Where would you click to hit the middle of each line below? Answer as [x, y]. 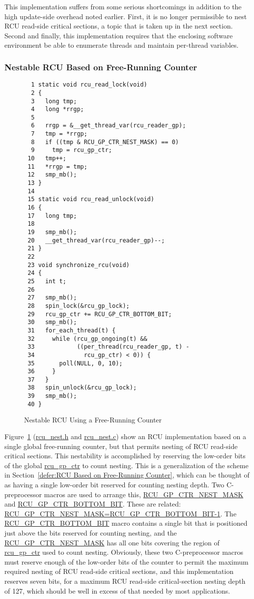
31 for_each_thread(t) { [72, 330]
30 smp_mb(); [52, 322]
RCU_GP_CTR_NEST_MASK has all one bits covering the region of [112, 542]
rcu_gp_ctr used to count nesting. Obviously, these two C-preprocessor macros [124, 552]
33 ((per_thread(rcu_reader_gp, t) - [109, 347]
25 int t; [47, 281]
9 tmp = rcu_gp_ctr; [71, 150]
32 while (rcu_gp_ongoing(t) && [87, 339]
